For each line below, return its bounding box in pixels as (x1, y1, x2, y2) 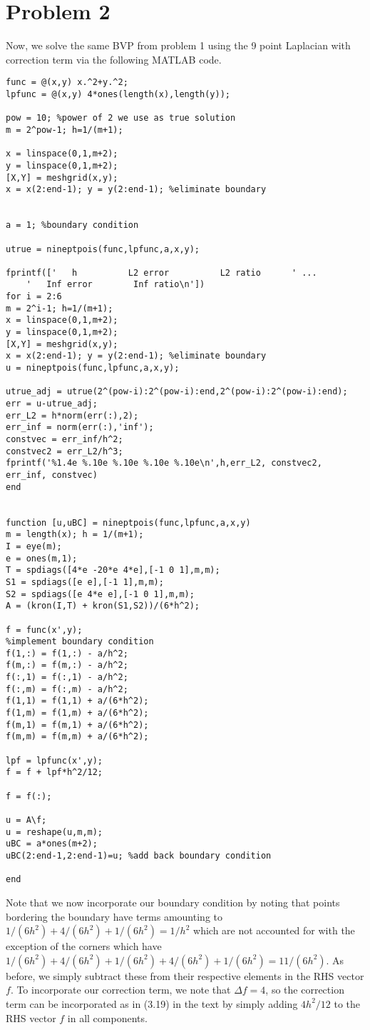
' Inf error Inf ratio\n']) (26, 279, 205, 290)
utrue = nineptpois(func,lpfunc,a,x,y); (6, 244, 200, 254)
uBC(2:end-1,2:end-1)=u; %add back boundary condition (6, 850, 272, 861)
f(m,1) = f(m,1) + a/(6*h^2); (6, 719, 149, 730)
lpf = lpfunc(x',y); (6, 755, 103, 766)
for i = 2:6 (6, 291, 62, 302)
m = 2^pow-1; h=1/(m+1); (6, 124, 123, 135)
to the (334, 996, 361, 1011)
